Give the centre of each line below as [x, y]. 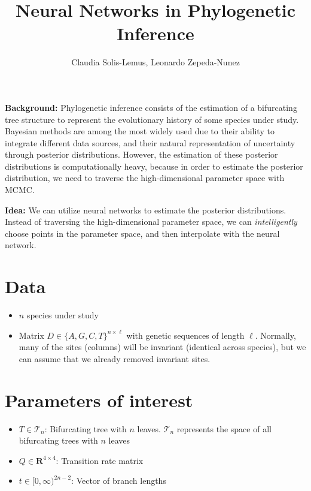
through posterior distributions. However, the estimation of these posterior [141, 154]
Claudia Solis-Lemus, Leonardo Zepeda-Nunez [155, 62]
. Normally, [275, 335]
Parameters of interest [99, 400]
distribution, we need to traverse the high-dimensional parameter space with [145, 178]
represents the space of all [224, 428]
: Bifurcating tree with [86, 428]
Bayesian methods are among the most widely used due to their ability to [140, 131]
